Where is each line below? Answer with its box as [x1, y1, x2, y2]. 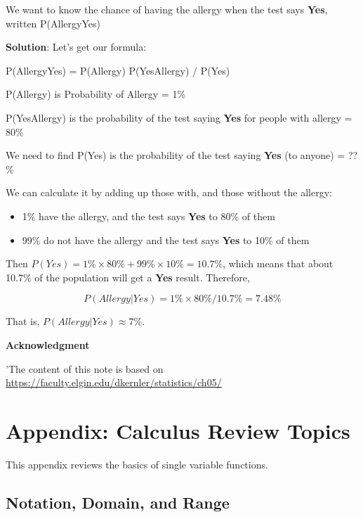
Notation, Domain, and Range [6, 491, 230, 513]
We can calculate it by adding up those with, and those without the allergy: [6, 185, 332, 200]
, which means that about [223, 256, 334, 271]
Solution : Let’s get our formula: [6, 39, 147, 54]
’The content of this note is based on [6, 361, 164, 376]
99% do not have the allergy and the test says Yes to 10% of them [22, 232, 310, 247]
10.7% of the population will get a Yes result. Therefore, [6, 269, 250, 284]
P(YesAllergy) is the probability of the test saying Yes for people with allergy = [6, 110, 352, 125]
